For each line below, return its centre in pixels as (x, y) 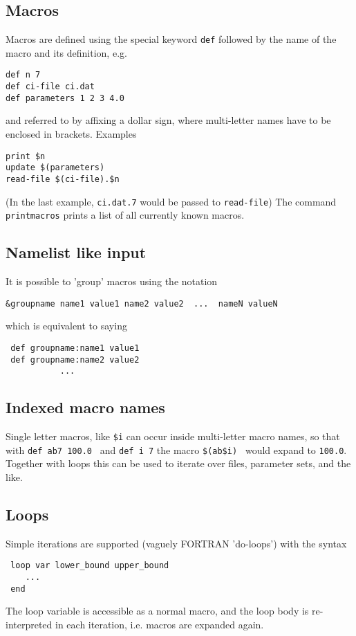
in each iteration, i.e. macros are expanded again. (160, 624)
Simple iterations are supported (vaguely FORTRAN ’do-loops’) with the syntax (176, 543)
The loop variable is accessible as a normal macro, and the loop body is (157, 611)
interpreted (29, 624)
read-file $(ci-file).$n (63, 179)
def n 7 (23, 75)
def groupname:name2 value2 (75, 360)
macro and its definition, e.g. (66, 52)
